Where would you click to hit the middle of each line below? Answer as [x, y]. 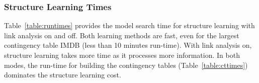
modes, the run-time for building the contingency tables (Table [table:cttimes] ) [126, 65]
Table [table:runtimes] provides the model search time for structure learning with [129, 25]
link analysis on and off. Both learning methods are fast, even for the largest [122, 35]
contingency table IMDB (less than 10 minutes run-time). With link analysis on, [128, 45]
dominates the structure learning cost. [63, 75]
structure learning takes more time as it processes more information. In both [122, 55]
